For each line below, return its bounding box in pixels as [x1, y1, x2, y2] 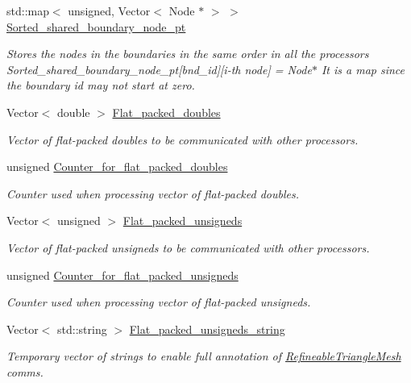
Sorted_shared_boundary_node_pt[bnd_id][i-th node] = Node [6, 60, 312, 77]
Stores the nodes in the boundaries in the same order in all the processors [6, 45, 369, 62]
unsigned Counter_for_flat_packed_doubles [6, 158, 228, 175]
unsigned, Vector [68, 2, 151, 19]
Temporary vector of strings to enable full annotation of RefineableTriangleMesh [6, 348, 401, 364]
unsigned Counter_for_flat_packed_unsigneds [6, 266, 239, 283]
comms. [6, 363, 44, 380]
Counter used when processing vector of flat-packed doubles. [6, 185, 300, 202]
